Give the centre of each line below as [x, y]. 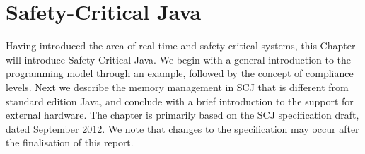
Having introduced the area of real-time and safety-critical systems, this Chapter [181, 46]
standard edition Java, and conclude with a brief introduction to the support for [180, 101]
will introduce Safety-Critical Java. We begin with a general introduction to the [179, 59]
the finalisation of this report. [70, 142]
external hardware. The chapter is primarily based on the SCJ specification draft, [182, 115]
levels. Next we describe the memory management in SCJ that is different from [177, 87]
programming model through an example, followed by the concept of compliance [180, 73]
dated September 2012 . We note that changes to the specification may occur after [182, 128]
